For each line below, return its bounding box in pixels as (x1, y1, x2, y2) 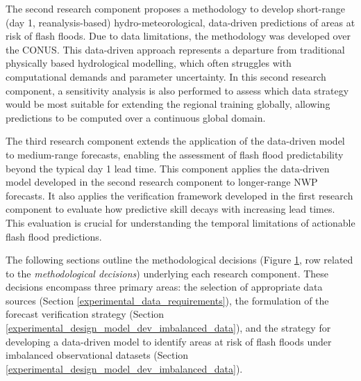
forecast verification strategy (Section (6, 307, 165, 321)
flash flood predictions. (6, 229, 102, 243)
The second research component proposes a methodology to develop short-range (6, 1, 345, 15)
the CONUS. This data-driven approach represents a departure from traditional (6, 42, 345, 56)
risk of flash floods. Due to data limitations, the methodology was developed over (6, 29, 351, 43)
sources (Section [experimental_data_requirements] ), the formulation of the (6, 293, 329, 307)
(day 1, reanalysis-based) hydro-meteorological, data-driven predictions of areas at (6, 15, 355, 29)
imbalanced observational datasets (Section (6, 348, 189, 362)
